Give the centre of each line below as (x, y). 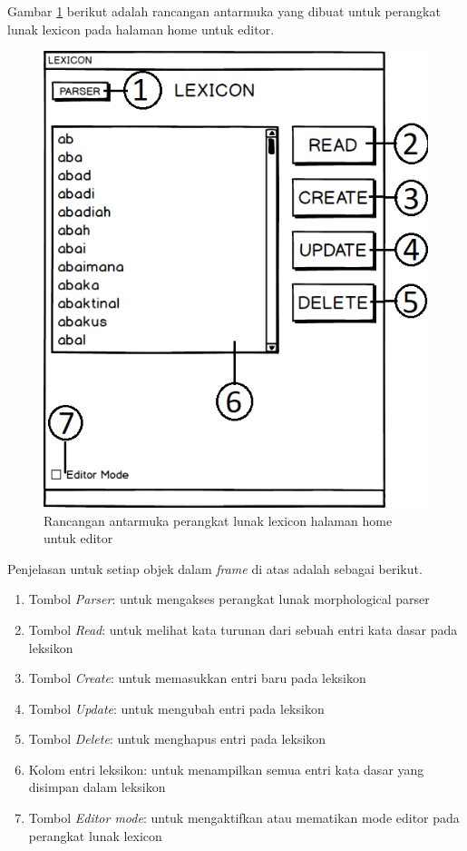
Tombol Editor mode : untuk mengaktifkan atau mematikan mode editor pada (244, 818)
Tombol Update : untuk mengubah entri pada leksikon (176, 708)
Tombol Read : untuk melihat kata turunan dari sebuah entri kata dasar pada (243, 629)
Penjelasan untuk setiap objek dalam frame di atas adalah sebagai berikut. (215, 568)
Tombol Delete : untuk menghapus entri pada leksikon (177, 739)
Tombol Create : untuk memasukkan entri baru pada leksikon (197, 678)
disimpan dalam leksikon (97, 787)
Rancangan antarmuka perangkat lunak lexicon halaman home (218, 520)
